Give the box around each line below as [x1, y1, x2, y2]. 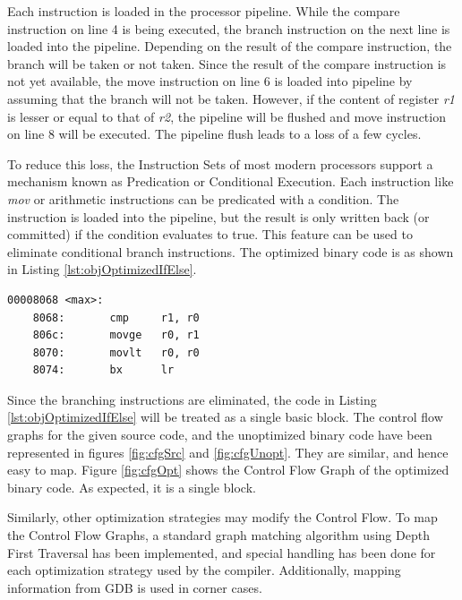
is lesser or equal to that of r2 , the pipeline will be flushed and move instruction [7, 107, 446, 125]
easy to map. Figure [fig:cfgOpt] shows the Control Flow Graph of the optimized [7, 460, 449, 479]
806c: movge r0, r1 [32, 329, 200, 342]
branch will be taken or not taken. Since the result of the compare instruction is [7, 54, 447, 73]
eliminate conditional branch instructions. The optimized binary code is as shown [7, 242, 454, 261]
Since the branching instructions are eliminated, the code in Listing [7, 390, 377, 408]
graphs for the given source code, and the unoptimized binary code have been [7, 425, 432, 444]
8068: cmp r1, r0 [32, 311, 200, 324]
